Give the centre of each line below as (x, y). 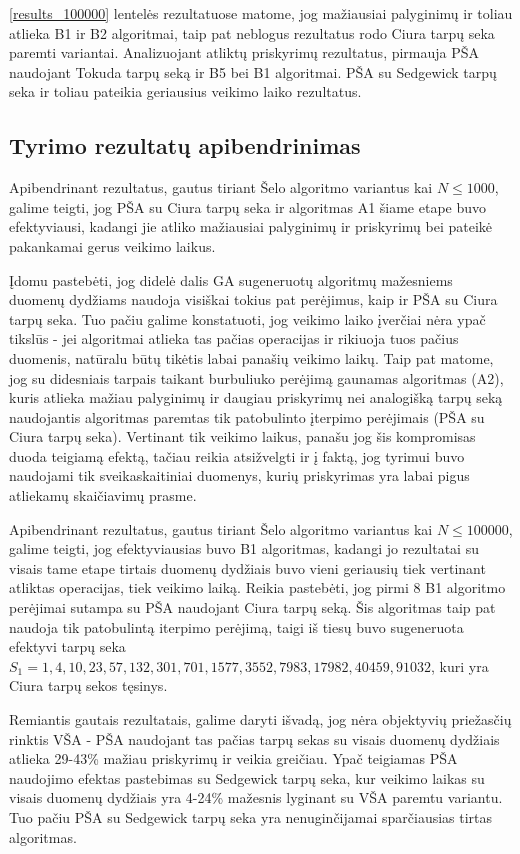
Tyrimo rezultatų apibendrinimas (185, 145)
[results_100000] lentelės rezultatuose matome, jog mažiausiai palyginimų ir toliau (261, 13)
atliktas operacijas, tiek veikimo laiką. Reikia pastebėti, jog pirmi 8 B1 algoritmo (257, 587)
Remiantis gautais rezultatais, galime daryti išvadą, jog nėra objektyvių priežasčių (260, 719)
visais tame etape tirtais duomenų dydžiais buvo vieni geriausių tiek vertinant (247, 567)
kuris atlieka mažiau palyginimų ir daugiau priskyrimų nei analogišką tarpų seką (256, 397)
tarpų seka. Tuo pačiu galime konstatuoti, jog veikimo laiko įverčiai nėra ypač (247, 318)
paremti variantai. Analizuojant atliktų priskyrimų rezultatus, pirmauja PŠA (244, 52)
